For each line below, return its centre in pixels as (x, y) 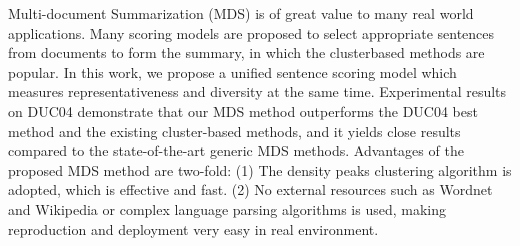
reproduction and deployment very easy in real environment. (193, 228)
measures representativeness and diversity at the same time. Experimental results (257, 91)
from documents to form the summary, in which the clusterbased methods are (246, 52)
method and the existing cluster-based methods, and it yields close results (234, 130)
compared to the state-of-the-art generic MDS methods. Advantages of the (236, 150)
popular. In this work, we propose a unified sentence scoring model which (232, 71)
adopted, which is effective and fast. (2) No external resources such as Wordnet (250, 189)
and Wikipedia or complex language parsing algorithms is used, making (227, 208)
